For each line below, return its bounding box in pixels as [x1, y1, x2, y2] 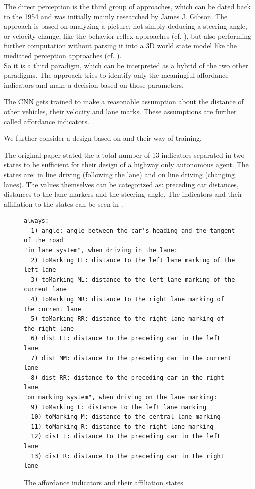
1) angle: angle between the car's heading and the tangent [31, 227, 235, 234]
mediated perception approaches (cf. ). [4, 50, 122, 60]
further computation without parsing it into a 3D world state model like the [4, 40, 237, 51]
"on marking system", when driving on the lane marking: [24, 393, 217, 401]
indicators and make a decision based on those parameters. [4, 79, 184, 90]
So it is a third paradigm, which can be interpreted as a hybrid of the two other [4, 60, 248, 70]
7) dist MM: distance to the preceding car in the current [31, 354, 232, 362]
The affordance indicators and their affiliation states [24, 477, 183, 487]
